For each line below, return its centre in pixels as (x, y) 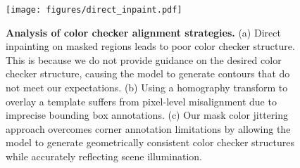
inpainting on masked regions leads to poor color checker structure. (150, 46)
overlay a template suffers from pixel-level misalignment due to (141, 101)
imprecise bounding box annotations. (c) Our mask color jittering (147, 115)
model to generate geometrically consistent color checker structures (150, 142)
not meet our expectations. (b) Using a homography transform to (147, 88)
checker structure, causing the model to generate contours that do (148, 73)
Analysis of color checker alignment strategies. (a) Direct (143, 32)
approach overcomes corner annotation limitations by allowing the (148, 128)
